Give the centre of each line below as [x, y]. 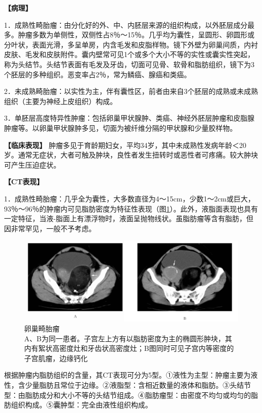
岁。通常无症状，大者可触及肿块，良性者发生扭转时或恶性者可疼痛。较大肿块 [131, 155]
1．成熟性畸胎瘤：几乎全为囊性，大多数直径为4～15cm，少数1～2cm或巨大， [129, 198]
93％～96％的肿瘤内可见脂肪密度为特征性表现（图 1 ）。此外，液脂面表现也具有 [131, 208]
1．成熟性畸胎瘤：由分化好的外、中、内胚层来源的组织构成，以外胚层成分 [126, 24]
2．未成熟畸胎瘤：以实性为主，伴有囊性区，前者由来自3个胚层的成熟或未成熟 [131, 91]
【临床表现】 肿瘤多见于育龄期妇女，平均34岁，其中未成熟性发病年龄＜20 [125, 145]
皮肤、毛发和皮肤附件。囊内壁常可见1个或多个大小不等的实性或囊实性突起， [129, 54]
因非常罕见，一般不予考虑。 [50, 228]
